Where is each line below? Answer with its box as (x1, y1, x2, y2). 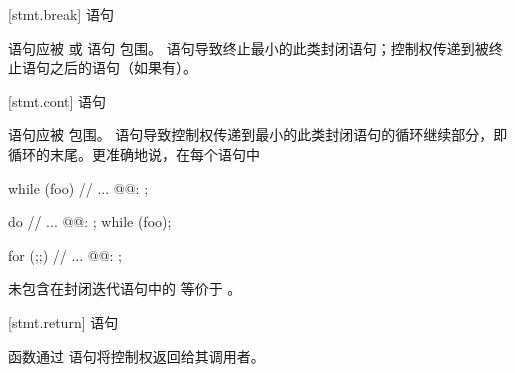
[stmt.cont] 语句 (8, 90, 107, 111)
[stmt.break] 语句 (8, 4, 114, 24)
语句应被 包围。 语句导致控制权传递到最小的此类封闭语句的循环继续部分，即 (8, 124, 508, 145)
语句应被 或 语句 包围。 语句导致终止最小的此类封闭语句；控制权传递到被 (8, 37, 489, 58)
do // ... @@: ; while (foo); (8, 211, 172, 232)
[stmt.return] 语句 (8, 311, 119, 332)
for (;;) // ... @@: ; (8, 244, 123, 265)
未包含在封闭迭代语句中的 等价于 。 (8, 278, 242, 299)
